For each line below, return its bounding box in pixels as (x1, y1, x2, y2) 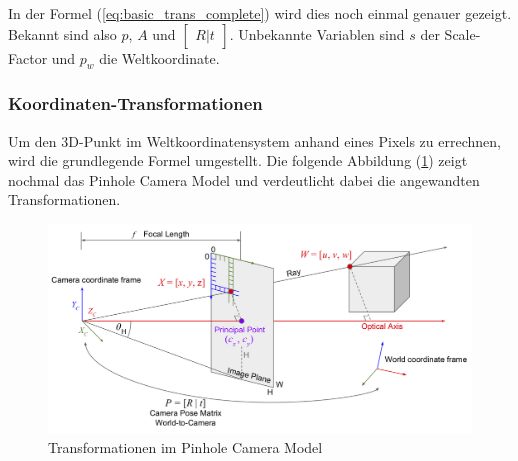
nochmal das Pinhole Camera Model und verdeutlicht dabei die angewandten (8, 169, 480, 190)
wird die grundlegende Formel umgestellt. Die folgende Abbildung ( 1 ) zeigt (8, 150, 468, 171)
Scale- (444, 23, 481, 44)
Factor (8, 47, 48, 68)
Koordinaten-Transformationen (8, 91, 263, 116)
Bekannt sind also (8, 23, 117, 44)
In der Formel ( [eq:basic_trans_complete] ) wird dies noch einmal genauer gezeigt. (8, 3, 512, 23)
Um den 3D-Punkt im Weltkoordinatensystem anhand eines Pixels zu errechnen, (8, 130, 501, 151)
